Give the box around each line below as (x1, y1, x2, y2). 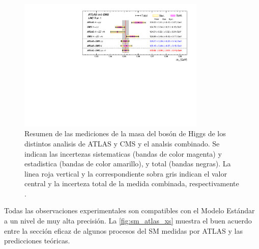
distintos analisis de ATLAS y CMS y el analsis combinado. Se (24, 138, 220, 148)
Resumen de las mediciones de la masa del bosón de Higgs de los (24, 128, 226, 139)
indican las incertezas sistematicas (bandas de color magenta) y (24, 148, 222, 159)
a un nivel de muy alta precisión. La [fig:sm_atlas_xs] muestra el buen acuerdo (4, 215, 252, 226)
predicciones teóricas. (4, 235, 70, 246)
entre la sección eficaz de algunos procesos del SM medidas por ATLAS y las (4, 225, 243, 236)
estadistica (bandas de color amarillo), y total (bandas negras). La (24, 158, 231, 169)
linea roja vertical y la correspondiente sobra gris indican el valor (24, 168, 227, 179)
